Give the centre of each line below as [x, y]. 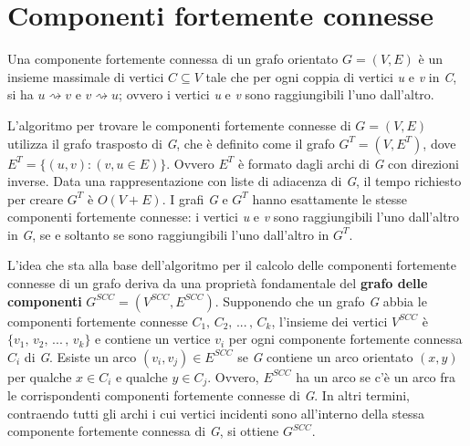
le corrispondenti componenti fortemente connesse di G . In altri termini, [209, 395]
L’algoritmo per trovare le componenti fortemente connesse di [179, 124]
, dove [439, 143]
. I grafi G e [195, 198]
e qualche [142, 376]
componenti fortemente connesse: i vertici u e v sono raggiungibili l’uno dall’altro [234, 217]
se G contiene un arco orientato [325, 356]
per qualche [40, 376]
